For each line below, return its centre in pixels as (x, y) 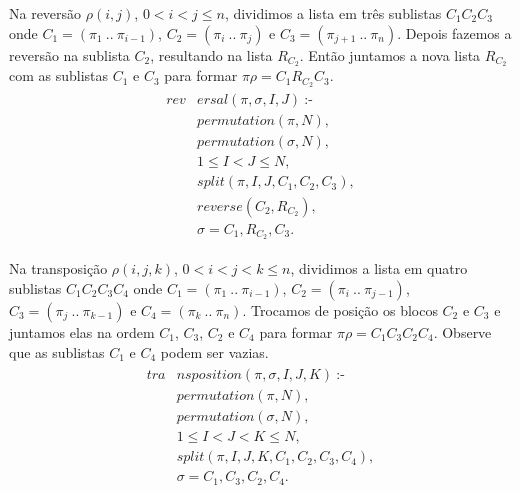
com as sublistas (59, 75)
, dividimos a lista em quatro (379, 268)
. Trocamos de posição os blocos (340, 310)
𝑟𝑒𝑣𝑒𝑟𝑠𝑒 (220, 206)
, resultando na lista (211, 54)
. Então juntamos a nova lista (390, 54)
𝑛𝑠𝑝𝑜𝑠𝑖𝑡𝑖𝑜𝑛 (209, 375)
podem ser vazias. (214, 351)
